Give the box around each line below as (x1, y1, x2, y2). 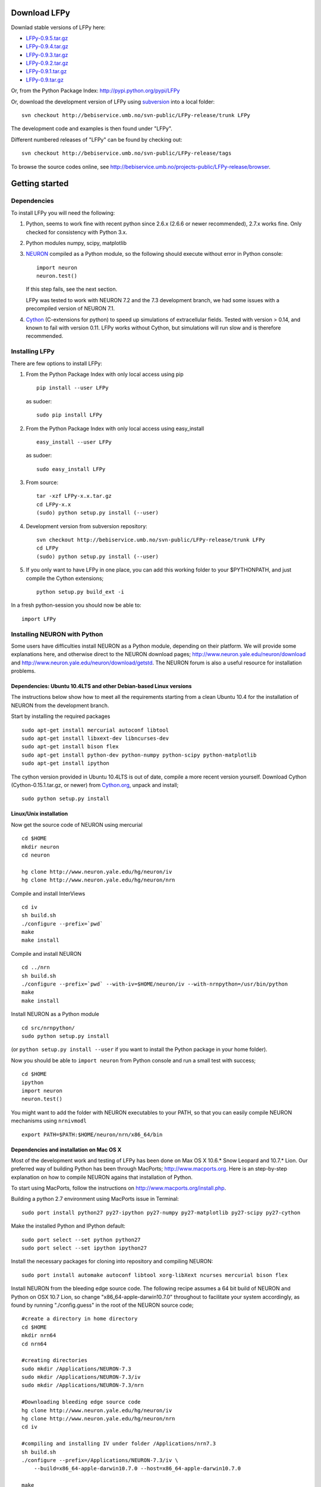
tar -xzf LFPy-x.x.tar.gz (36, 492, 112, 500)
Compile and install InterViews (11, 890, 86, 897)
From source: (26, 479, 59, 486)
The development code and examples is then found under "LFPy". (11, 125, 172, 132)
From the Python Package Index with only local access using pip (26, 371, 184, 378)
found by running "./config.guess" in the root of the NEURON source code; (11, 1301, 194, 1309)
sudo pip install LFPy (36, 412, 103, 419)
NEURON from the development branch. (11, 702, 109, 709)
